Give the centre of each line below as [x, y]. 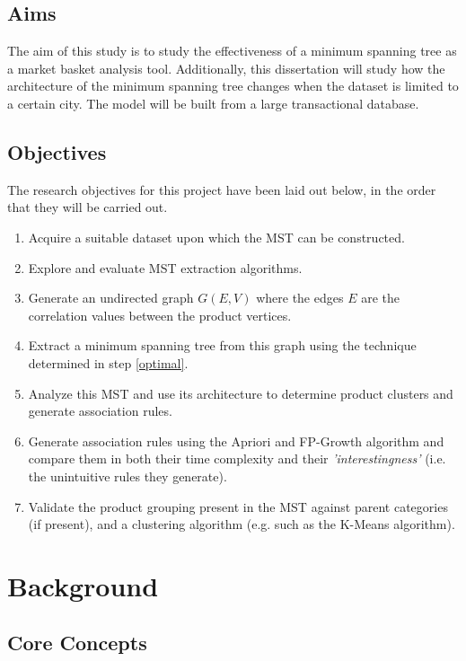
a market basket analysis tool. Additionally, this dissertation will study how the [226, 68]
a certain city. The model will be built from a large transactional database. [213, 103]
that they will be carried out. [88, 207]
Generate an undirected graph [111, 298]
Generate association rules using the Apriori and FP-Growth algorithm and [236, 441]
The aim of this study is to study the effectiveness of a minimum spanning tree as [232, 51]
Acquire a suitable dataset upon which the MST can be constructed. [216, 237]
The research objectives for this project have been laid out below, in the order [222, 189]
